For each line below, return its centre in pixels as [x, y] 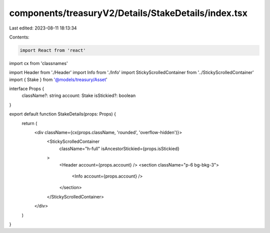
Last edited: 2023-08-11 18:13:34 [43, 28]
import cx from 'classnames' [38, 63]
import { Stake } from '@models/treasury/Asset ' [58, 79]
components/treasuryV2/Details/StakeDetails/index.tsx [128, 13]
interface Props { [27, 89]
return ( [29, 123]
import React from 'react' [53, 50]
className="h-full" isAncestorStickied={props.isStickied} [119, 148]
